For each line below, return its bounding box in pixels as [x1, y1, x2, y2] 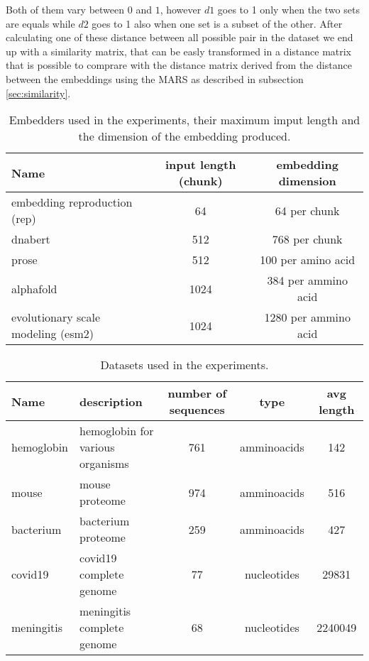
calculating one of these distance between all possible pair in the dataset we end [6, 30, 353, 45]
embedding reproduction [11, 194, 133, 211]
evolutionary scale [11, 309, 101, 326]
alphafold [11, 280, 57, 297]
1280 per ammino [264, 309, 351, 326]
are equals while [6, 16, 75, 31]
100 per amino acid [260, 251, 356, 268]
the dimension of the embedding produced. [78, 128, 291, 145]
